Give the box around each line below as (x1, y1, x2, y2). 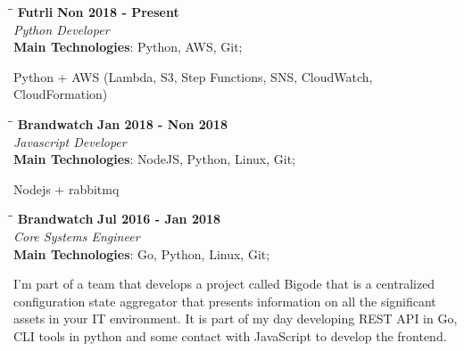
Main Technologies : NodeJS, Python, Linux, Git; (13, 150, 296, 168)
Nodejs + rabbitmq (13, 179, 120, 198)
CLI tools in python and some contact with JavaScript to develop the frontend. (13, 326, 447, 345)
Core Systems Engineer (13, 226, 140, 245)
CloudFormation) (13, 85, 108, 103)
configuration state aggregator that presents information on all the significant (13, 291, 436, 310)
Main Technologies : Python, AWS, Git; (13, 37, 243, 56)
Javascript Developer (13, 132, 127, 151)
